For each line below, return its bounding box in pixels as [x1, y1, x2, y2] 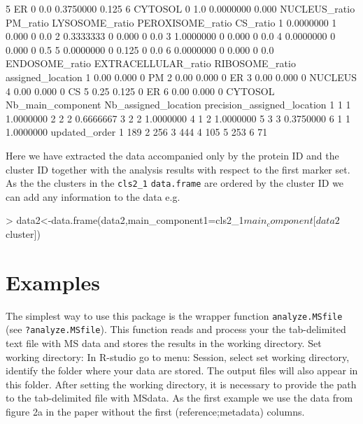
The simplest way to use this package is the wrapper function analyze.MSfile [6, 308, 343, 323]
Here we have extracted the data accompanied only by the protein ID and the [6, 148, 339, 162]
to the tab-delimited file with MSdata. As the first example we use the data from [6, 390, 353, 405]
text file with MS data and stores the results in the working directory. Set [6, 336, 322, 350]
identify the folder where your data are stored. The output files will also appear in [6, 363, 358, 378]
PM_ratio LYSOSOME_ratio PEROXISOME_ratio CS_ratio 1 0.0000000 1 [6, 15, 337, 29]
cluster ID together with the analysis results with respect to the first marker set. [6, 162, 350, 176]
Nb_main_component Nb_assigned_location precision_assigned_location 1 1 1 [6, 97, 351, 112]
